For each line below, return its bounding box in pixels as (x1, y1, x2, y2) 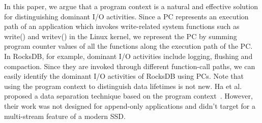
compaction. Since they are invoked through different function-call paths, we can (4, 60, 255, 71)
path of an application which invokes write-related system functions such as (4, 21, 240, 32)
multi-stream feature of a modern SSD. (4, 110, 126, 121)
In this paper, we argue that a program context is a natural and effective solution (4, 1, 258, 11)
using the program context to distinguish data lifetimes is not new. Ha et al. (4, 80, 242, 91)
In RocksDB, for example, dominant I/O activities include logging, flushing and (4, 50, 253, 61)
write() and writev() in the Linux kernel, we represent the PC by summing (4, 30, 237, 41)
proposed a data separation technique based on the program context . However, (4, 90, 253, 101)
